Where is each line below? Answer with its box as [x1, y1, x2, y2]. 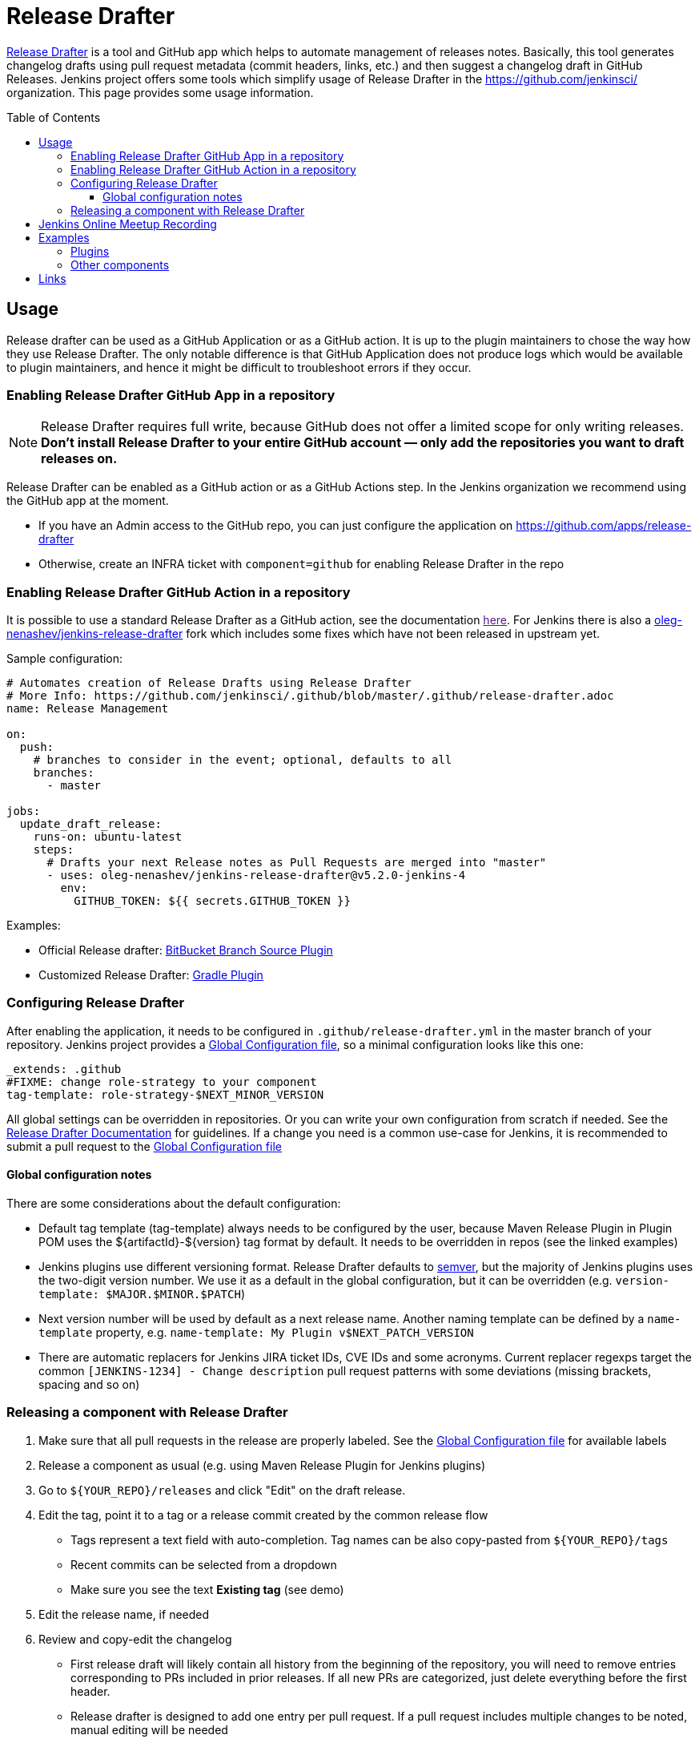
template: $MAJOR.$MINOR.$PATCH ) [38, 1287, 245, 1301]
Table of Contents [6, 110, 101, 124]
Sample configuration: [6, 652, 123, 666]
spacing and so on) [38, 1378, 140, 1392]
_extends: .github [6, 1062, 122, 1075]
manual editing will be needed [70, 1722, 228, 1737]
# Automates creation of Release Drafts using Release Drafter [6, 676, 412, 690]
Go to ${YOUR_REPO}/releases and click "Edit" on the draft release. [38, 1483, 406, 1497]
